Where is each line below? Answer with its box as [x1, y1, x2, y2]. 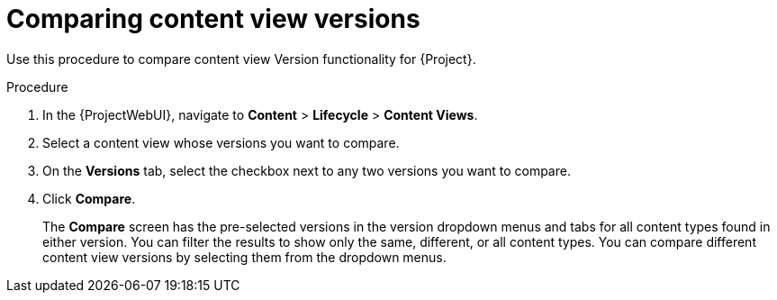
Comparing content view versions [6, 4, 420, 34]
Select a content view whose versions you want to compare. [42, 134, 400, 150]
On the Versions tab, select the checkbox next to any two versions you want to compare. [42, 162, 571, 178]
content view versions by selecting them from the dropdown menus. [42, 249, 447, 265]
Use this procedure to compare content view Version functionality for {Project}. [6, 50, 476, 67]
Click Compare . [42, 190, 136, 206]
